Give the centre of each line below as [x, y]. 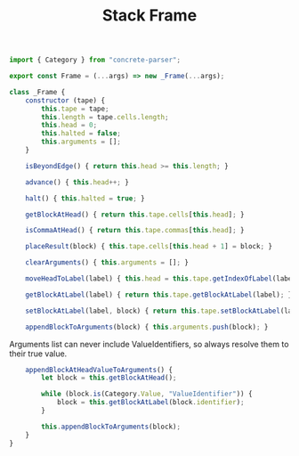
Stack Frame [149, 16]
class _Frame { [37, 92]
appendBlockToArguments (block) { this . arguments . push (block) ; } [147, 327]
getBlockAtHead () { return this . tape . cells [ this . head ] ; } [135, 215]
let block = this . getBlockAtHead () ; [109, 378]
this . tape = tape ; [75, 109]
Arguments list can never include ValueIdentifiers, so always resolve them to [149, 344]
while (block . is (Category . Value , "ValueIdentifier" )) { [147, 394]
